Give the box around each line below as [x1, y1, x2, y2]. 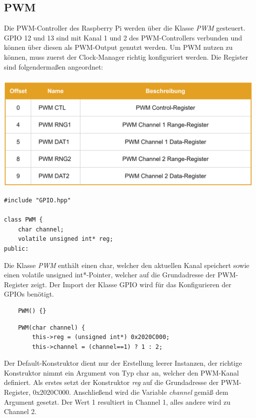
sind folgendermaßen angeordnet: [4, 61, 103, 72]
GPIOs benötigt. [4, 289, 54, 299]
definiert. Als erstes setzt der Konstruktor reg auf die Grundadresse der [4, 377, 219, 387]
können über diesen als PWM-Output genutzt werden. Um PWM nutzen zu [4, 42, 233, 52]
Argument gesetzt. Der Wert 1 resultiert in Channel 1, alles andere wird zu [4, 396, 230, 407]
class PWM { [4, 216, 43, 224]
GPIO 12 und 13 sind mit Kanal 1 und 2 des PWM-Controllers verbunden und [4, 32, 242, 42]
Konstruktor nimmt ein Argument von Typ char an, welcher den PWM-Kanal [4, 367, 239, 378]
